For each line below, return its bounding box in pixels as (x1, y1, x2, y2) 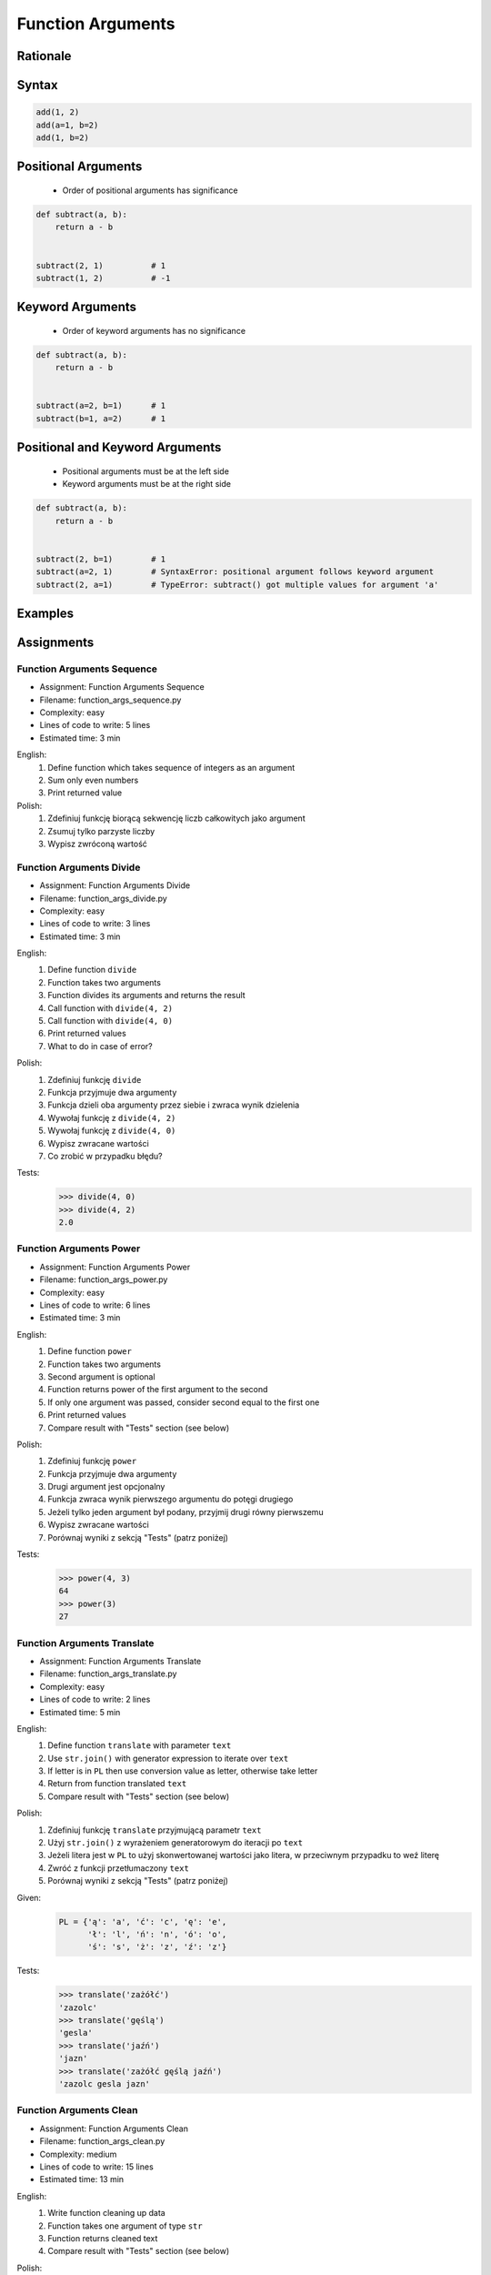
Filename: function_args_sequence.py (39, 694, 182, 705)
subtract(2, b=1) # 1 (35, 553, 166, 564)
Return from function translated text (47, 1778, 187, 1789)
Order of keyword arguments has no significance (62, 325, 245, 336)
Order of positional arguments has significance (62, 185, 238, 196)
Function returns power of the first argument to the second (47, 1384, 268, 1395)
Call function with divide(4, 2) (47, 1002, 173, 1014)
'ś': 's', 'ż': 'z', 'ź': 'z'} (87, 1942, 227, 1952)
